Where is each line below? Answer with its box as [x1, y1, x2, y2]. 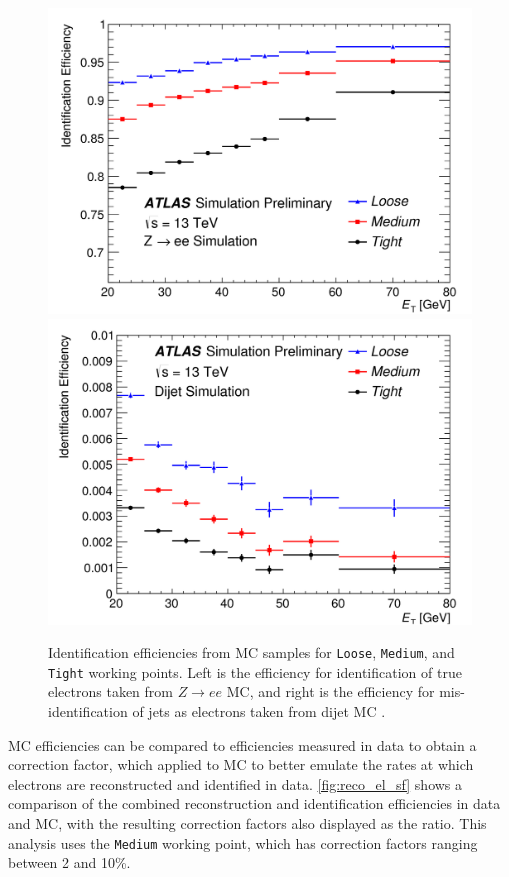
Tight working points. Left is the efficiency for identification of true [48, 661, 462, 682]
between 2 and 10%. [8, 852, 131, 873]
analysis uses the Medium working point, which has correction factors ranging [8, 832, 478, 853]
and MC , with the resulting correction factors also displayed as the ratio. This [8, 813, 487, 834]
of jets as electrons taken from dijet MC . [132, 701, 386, 722]
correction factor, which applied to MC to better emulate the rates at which [8, 754, 474, 775]
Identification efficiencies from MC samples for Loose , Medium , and [48, 642, 455, 663]
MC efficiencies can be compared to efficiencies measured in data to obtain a [8, 734, 477, 755]
